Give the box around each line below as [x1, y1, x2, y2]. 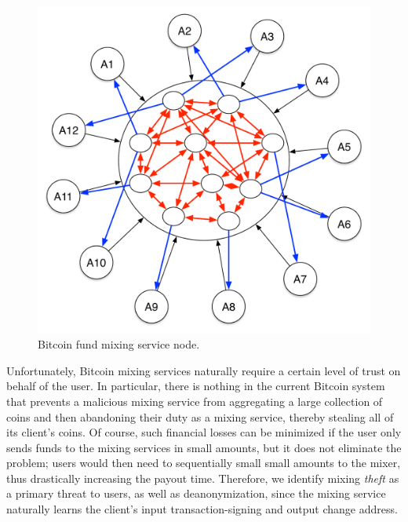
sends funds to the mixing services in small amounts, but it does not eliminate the [6, 439, 402, 455]
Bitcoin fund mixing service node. [38, 336, 200, 352]
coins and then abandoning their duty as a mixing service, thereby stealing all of [6, 408, 394, 425]
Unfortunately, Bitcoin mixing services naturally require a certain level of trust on [6, 362, 401, 378]
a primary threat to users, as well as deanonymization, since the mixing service [6, 485, 386, 502]
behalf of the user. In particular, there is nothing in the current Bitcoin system [6, 378, 385, 394]
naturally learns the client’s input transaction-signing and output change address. [6, 501, 398, 517]
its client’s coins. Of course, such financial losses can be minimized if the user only [6, 424, 402, 440]
